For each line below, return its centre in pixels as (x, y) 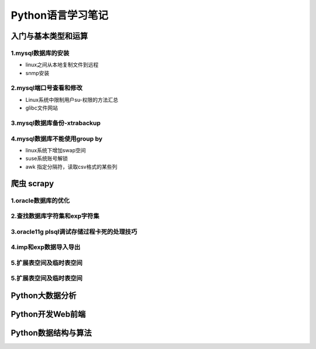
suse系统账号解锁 (47, 159)
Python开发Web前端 (48, 314)
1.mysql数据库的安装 (40, 53)
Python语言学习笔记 (59, 15)
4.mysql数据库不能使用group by (56, 139)
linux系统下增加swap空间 (56, 150)
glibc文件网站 (42, 108)
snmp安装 (37, 73)
